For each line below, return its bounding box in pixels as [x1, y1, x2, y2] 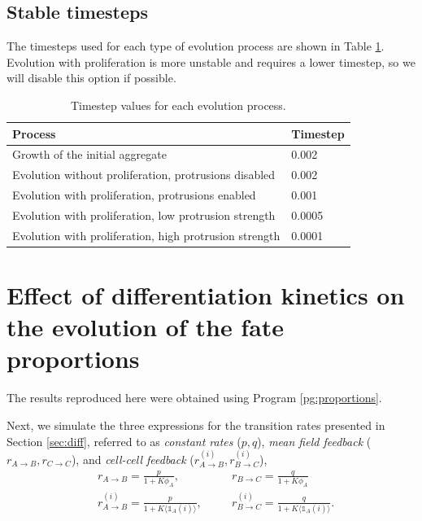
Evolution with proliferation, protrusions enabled [12, 186, 256, 204]
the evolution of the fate [7, 310, 285, 344]
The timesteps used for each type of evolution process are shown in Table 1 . [7, 37, 385, 55]
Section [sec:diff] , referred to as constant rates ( [7, 432, 241, 449]
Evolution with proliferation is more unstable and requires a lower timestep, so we [7, 53, 415, 70]
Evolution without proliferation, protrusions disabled [12, 166, 276, 183]
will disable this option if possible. [7, 69, 176, 86]
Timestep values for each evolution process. [70, 96, 286, 113]
